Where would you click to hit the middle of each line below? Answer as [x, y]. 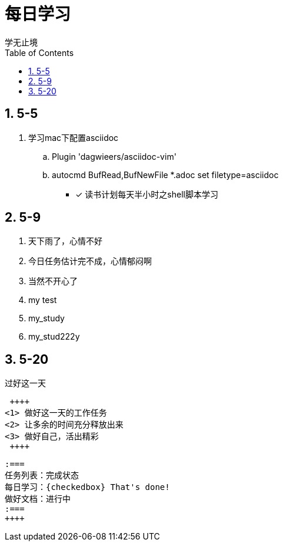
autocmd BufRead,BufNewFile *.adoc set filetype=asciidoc [165, 175]
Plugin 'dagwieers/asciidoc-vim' [114, 156]
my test [43, 300]
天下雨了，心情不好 [65, 241]
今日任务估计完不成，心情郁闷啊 [90, 261]
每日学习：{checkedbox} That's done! [87, 487]
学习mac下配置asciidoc [74, 137]
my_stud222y [54, 337]
